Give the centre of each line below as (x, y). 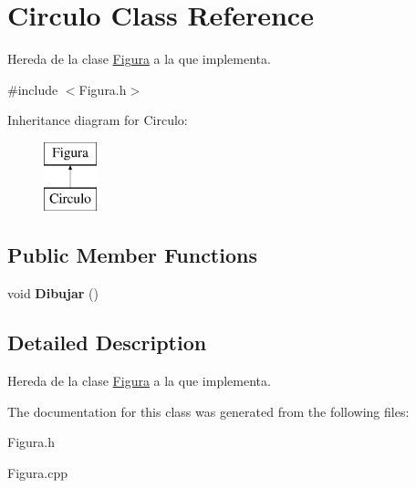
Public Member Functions (132, 255)
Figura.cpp (37, 472)
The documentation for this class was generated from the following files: (208, 411)
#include (33, 89)
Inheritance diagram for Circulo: (98, 120)
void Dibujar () (53, 293)
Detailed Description (107, 343)
